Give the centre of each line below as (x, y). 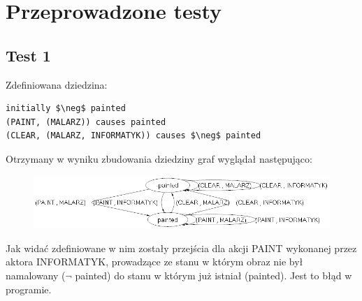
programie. (29, 289)
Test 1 (28, 55)
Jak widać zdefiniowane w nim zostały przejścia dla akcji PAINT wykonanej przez (181, 248)
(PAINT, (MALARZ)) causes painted (86, 122)
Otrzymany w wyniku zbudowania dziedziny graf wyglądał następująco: (159, 158)
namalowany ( (36, 275)
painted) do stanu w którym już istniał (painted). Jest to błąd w (213, 275)
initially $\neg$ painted (66, 109)
